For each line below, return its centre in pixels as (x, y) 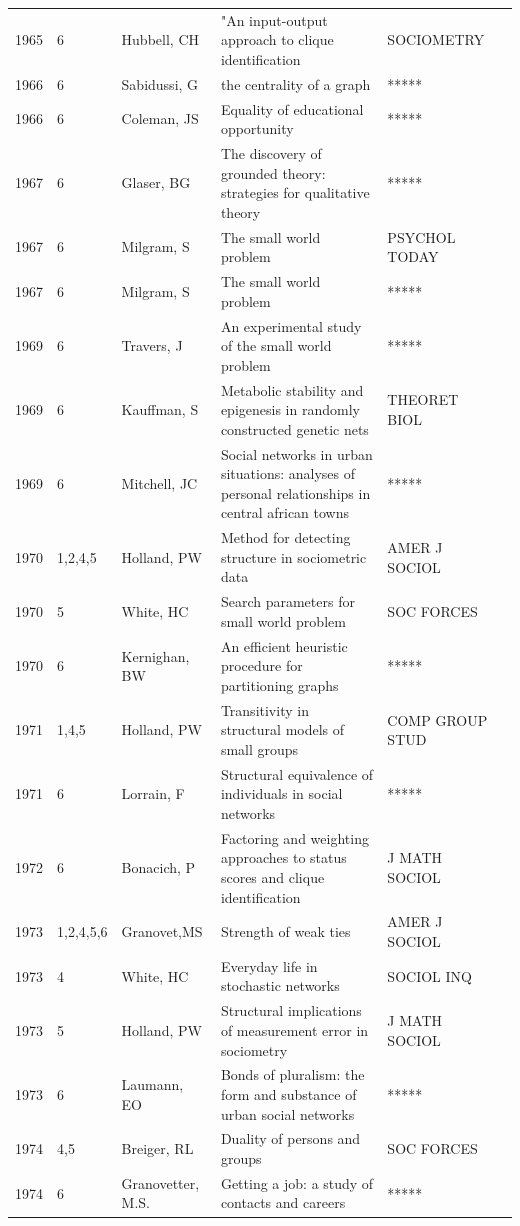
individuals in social (281, 793)
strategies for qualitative (295, 192)
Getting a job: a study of (297, 1182)
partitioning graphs (279, 684)
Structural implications (291, 1010)
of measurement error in (294, 1029)
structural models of (282, 729)
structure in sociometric (293, 556)
